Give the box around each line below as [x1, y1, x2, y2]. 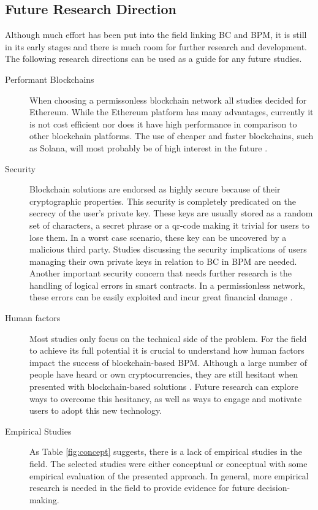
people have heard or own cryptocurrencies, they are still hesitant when [29, 368, 298, 381]
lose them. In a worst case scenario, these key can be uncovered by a [29, 230, 287, 243]
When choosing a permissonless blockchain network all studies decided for [29, 93, 307, 106]
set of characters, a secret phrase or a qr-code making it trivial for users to [29, 218, 309, 231]
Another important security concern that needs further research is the [29, 267, 292, 280]
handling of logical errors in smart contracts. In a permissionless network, [29, 278, 305, 291]
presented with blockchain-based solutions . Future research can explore [29, 380, 298, 393]
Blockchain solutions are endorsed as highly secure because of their [29, 183, 281, 196]
